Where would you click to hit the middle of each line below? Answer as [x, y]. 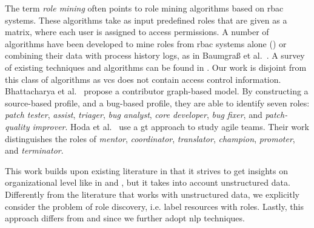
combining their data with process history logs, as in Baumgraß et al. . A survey [155, 55]
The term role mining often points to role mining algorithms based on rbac [144, 8]
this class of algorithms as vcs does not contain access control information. [143, 79]
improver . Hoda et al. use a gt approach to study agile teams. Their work [171, 126]
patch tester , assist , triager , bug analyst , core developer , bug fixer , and [134, 115]
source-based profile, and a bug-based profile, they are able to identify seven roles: [157, 103]
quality [17, 126]
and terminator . [34, 150]
